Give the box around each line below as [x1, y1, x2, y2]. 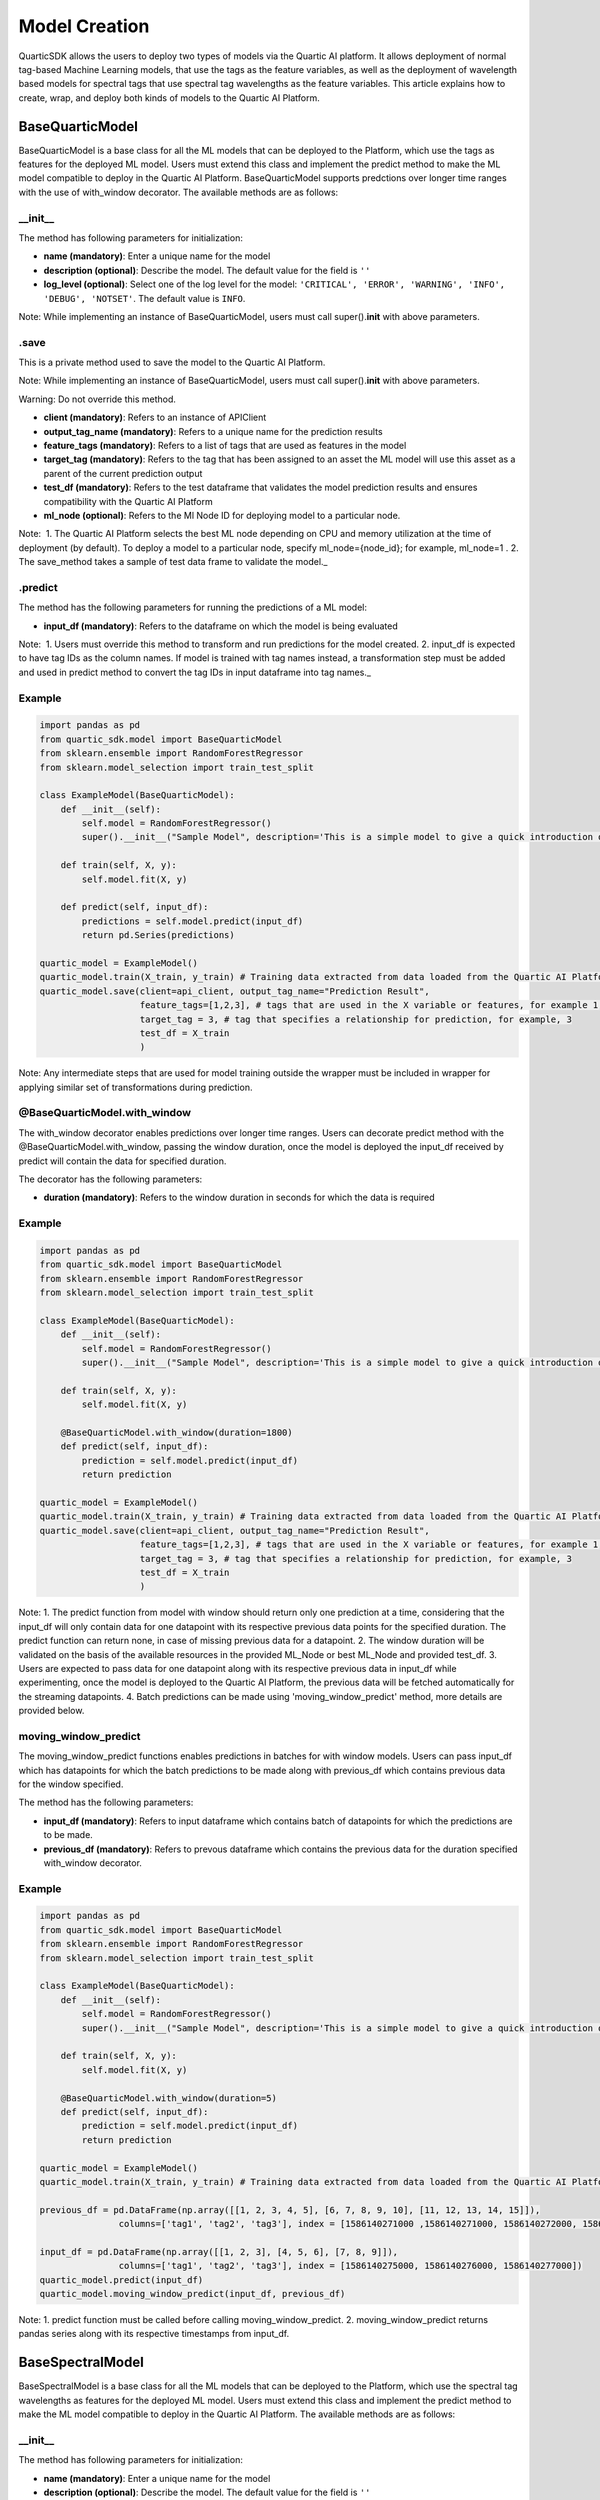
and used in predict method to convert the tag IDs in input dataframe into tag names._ [18, 666, 372, 678]
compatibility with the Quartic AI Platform [43, 495, 214, 507]
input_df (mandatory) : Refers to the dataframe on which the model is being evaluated [43, 620, 399, 632]
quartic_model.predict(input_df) [39, 2274, 204, 2285]
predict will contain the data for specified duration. [18, 1155, 227, 1167]
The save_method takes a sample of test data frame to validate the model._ [18, 556, 328, 568]
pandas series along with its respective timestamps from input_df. [18, 2328, 290, 2340]
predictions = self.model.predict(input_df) [81, 915, 304, 927]
